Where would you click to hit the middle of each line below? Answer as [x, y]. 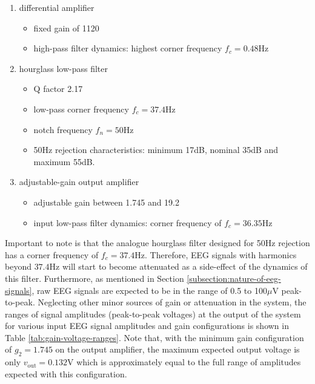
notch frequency [63, 129]
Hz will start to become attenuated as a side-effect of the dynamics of [178, 266]
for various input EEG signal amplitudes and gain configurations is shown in [147, 326]
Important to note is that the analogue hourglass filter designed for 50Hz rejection [157, 243]
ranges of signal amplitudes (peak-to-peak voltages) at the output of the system [153, 314]
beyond [18, 266]
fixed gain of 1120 [66, 28]
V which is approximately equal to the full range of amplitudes [184, 362]
